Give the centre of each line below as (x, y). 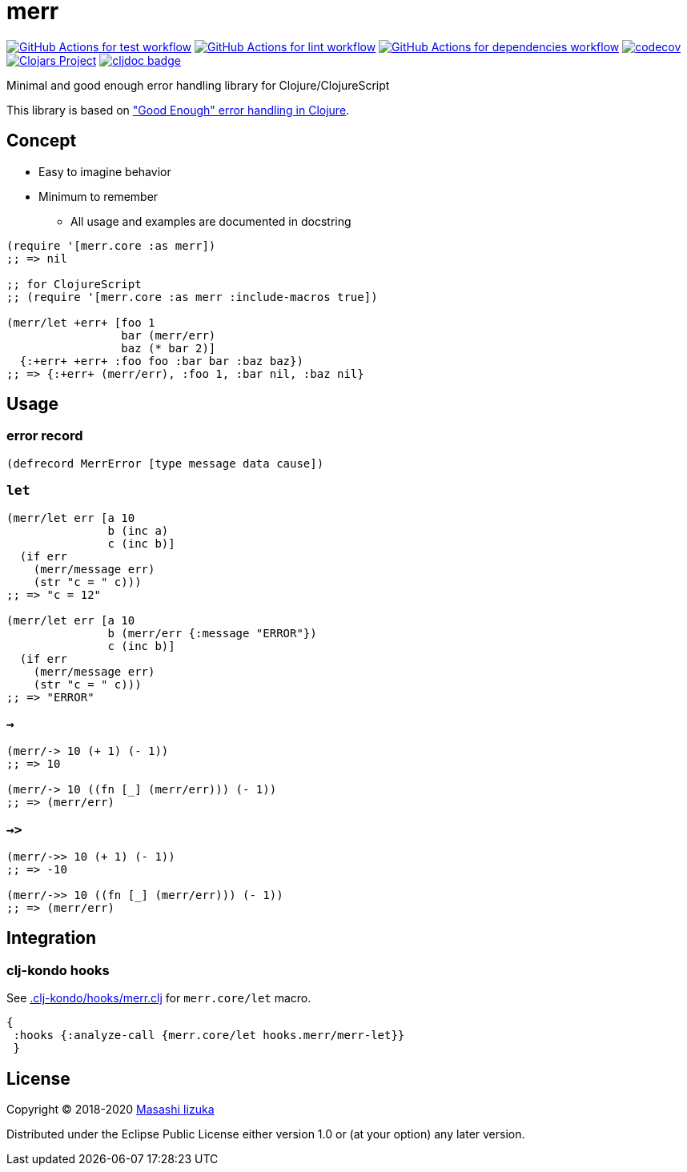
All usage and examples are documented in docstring (211, 221)
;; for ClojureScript (74, 284)
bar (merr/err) (169, 335)
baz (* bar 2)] (169, 348)
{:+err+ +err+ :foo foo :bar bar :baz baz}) (161, 361)
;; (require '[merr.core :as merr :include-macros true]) (192, 297)
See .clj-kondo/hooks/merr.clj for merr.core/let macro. (159, 998)
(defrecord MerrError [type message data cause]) (165, 463)
